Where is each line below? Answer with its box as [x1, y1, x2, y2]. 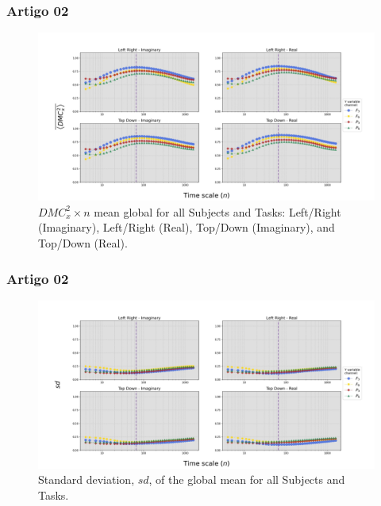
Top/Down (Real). [38, 235, 128, 251]
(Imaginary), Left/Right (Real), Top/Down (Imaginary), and [38, 219, 335, 236]
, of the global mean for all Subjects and [148, 471, 345, 488]
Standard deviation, [38, 471, 135, 488]
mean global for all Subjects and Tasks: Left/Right [94, 203, 341, 220]
